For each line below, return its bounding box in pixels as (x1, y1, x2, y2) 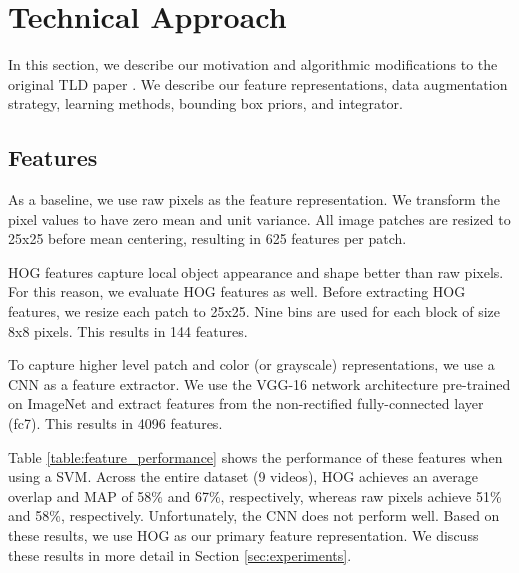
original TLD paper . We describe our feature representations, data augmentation (8, 73, 508, 94)
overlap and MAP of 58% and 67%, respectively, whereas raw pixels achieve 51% (8, 485, 502, 506)
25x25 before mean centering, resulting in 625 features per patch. (8, 228, 407, 249)
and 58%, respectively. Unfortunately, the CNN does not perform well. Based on (8, 505, 500, 526)
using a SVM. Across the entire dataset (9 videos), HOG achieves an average (8, 466, 479, 487)
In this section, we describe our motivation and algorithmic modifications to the (8, 54, 498, 75)
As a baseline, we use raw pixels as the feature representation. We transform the (8, 189, 500, 210)
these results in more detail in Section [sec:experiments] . (8, 544, 352, 565)
